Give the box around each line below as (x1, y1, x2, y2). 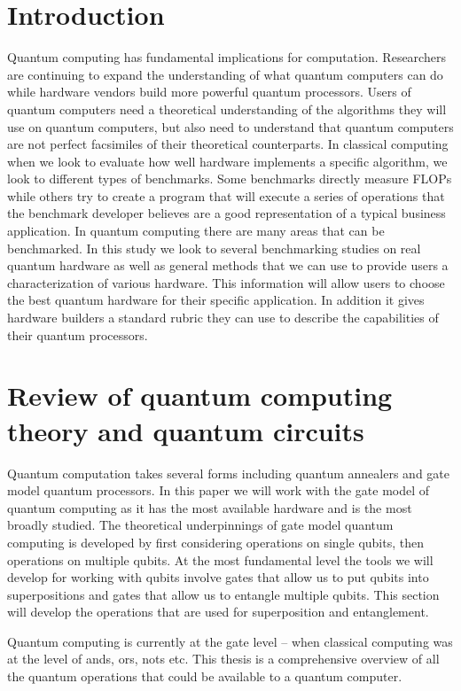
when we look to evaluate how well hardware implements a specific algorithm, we (7, 151, 448, 170)
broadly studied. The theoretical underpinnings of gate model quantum (7, 516, 394, 534)
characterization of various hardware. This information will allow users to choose (7, 273, 445, 291)
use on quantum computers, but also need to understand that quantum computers (7, 117, 454, 136)
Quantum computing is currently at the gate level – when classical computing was (7, 632, 453, 650)
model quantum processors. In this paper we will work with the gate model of (7, 481, 430, 500)
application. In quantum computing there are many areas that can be (7, 221, 385, 240)
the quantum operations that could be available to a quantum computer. (7, 667, 402, 686)
